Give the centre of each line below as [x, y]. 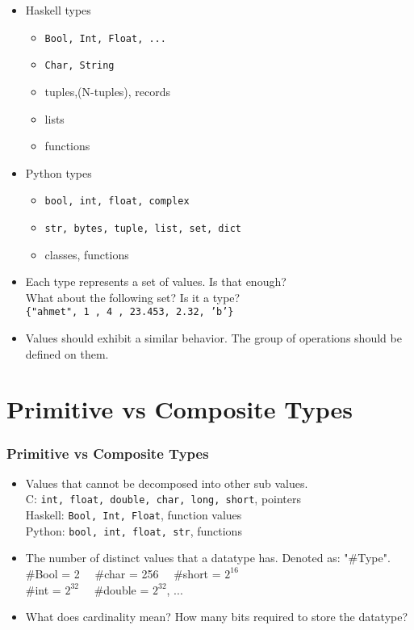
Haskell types [58, 10]
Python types [59, 172]
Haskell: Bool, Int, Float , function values [134, 515]
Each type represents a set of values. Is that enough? [156, 281]
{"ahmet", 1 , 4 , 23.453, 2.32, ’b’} [130, 312]
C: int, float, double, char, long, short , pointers [163, 499]
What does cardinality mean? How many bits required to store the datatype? [217, 617]
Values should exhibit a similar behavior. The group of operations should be [213, 338]
